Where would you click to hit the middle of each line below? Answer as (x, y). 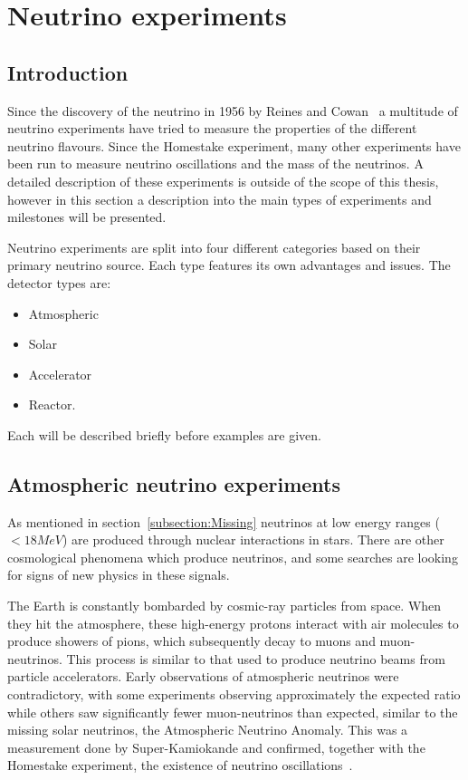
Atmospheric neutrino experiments (174, 483)
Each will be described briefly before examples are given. (165, 434)
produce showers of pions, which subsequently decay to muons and (191, 641)
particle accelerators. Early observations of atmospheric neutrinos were (203, 676)
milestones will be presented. (87, 217)
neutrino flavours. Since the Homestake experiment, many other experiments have (234, 145)
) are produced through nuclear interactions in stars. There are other (253, 539)
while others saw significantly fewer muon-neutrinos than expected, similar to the (233, 712)
